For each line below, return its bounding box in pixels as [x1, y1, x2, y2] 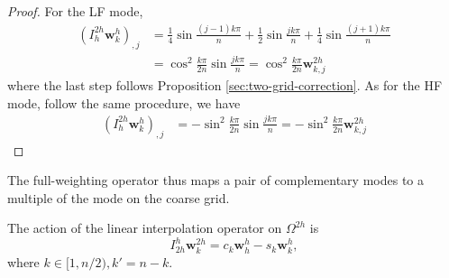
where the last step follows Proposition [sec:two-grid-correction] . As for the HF [7, 76, 443, 95]
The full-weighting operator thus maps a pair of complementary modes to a [7, 171, 424, 190]
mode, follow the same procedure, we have [7, 93, 241, 112]
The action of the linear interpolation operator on [7, 218, 282, 237]
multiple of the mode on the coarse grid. [7, 188, 230, 207]
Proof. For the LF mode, [7, 2, 143, 20]
